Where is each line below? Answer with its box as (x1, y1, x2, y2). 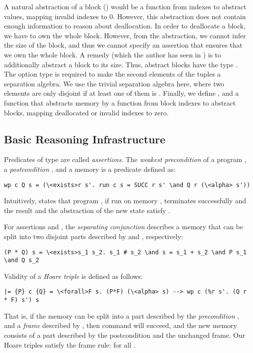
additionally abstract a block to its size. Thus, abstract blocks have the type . (4, 59, 238, 69)
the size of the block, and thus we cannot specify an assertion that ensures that (4, 40, 243, 50)
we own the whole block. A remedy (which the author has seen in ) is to (4, 49, 222, 59)
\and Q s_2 (4, 257, 39, 264)
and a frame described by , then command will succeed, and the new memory (4, 320, 237, 330)
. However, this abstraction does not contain (112, 11, 246, 21)
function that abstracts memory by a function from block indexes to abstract (4, 97, 236, 108)
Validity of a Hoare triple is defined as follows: (4, 271, 143, 281)
